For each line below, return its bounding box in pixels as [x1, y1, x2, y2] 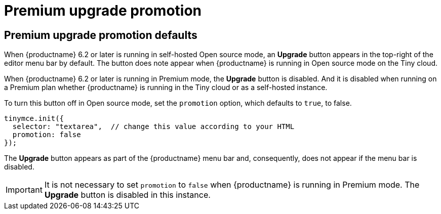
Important [6, 185, 43, 195]
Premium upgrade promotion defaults [4, 28, 197, 41]
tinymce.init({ [4, 114, 64, 123]
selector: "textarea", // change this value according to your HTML [12, 122, 295, 131]
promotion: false [12, 131, 81, 139]
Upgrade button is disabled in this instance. [44, 190, 211, 200]
